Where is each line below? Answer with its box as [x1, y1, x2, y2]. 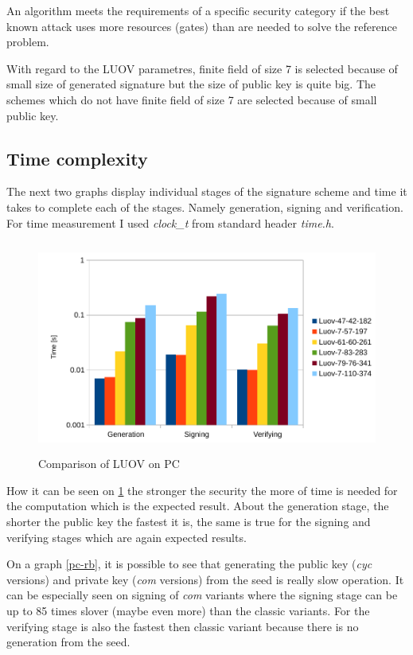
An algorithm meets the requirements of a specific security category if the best [6, 2, 390, 18]
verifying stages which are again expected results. [6, 528, 247, 545]
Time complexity [6, 146, 148, 170]
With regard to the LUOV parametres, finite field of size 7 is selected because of [6, 60, 398, 76]
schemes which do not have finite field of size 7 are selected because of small [6, 91, 377, 107]
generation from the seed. [6, 634, 131, 650]
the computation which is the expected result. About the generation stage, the [6, 497, 389, 514]
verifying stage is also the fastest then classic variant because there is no [6, 618, 359, 634]
